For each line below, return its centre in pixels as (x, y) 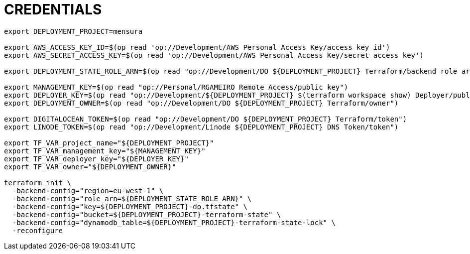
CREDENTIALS (53, 9)
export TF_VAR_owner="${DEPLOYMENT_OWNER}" (90, 167)
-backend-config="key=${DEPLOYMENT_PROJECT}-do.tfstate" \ (130, 206)
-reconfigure (38, 230)
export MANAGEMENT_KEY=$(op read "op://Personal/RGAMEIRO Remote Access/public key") (176, 87)
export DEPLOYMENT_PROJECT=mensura (73, 31)
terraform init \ (38, 183)
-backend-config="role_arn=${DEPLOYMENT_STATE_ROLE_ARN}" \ (132, 198)
